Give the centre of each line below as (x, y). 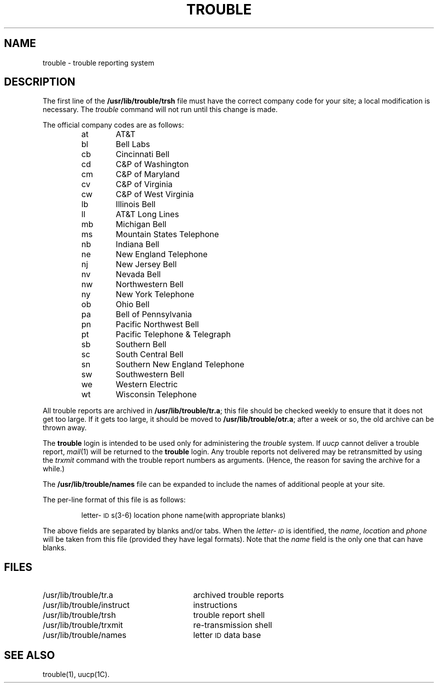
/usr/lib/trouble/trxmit (83, 625)
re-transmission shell (233, 625)
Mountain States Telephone (167, 234)
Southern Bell (141, 345)
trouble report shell (229, 615)
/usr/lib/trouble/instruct (86, 605)
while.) (54, 469)
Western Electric (147, 385)
